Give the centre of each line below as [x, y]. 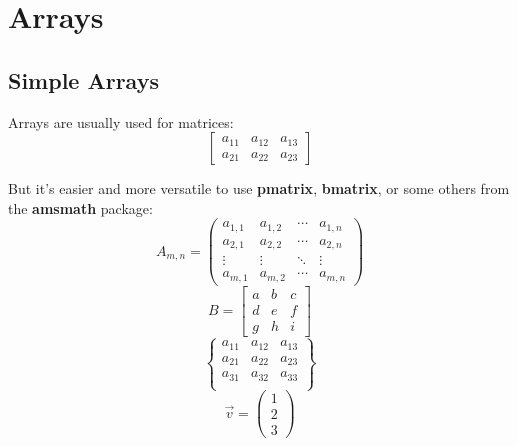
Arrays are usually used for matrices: [121, 121]
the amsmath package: [80, 207]
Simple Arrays [83, 79]
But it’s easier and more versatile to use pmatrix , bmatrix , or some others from [259, 188]
